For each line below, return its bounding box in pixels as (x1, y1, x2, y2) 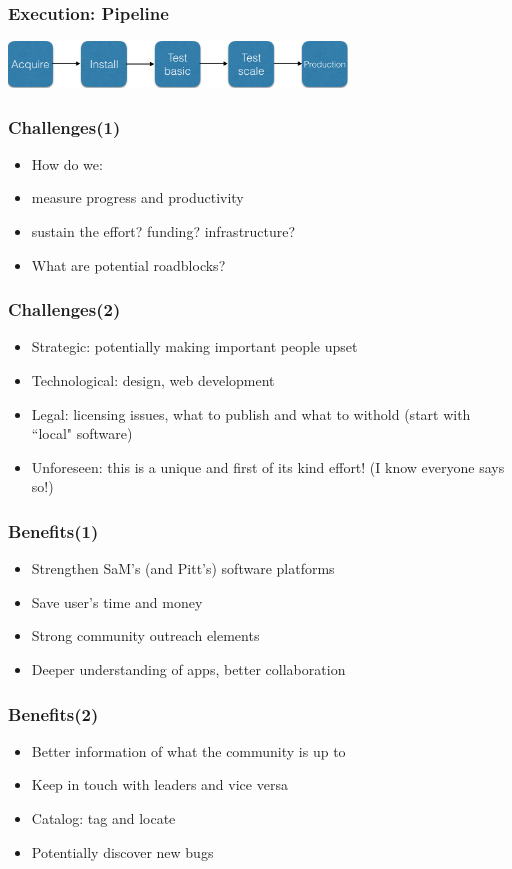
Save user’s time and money (31, 591, 203, 612)
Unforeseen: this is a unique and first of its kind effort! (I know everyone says (31, 456, 505, 477)
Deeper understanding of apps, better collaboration (31, 659, 346, 680)
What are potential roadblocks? (31, 254, 226, 275)
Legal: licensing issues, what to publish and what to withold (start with (31, 403, 471, 424)
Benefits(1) (8, 518, 99, 543)
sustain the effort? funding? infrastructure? (31, 221, 296, 242)
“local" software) (31, 423, 133, 444)
